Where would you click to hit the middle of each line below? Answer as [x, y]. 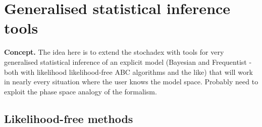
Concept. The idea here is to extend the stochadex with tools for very [114, 52]
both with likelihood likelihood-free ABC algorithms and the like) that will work [128, 72]
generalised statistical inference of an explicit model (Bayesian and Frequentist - [128, 61]
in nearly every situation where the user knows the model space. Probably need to [131, 82]
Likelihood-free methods [69, 118]
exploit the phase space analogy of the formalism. [81, 91]
